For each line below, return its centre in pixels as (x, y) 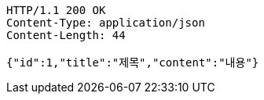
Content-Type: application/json (106, 23)
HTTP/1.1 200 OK (56, 10)
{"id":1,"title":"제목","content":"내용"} (133, 62)
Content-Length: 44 (66, 35)
